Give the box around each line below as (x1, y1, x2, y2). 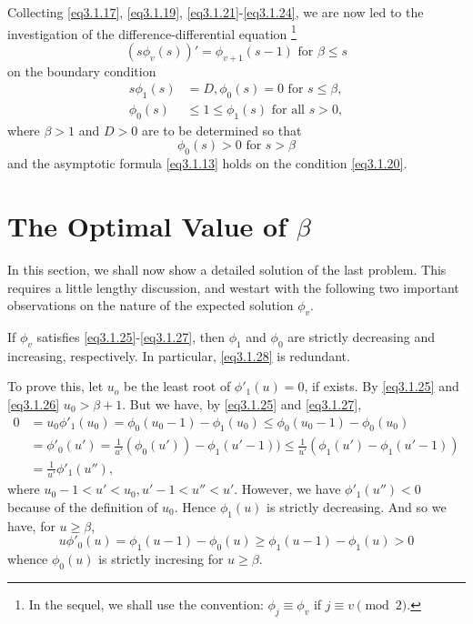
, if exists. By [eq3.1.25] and (304, 377, 459, 396)
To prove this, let (7, 377, 104, 396)
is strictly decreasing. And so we (267, 497, 447, 516)
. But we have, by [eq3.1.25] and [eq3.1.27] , (122, 394, 362, 413)
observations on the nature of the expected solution (7, 296, 294, 315)
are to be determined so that (141, 120, 302, 139)
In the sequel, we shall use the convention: (28, 594, 264, 613)
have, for (7, 516, 55, 535)
